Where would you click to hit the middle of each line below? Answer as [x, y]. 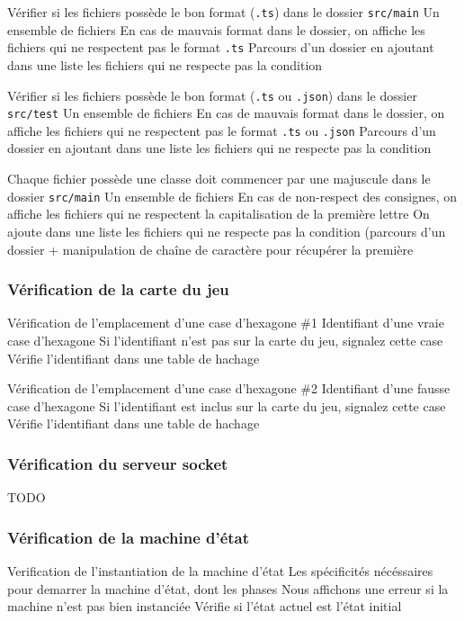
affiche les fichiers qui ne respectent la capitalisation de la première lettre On [219, 214]
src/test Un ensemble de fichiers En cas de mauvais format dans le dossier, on [226, 113]
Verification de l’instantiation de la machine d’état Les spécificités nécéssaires [220, 570]
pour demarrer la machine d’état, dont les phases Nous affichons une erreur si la [228, 588]
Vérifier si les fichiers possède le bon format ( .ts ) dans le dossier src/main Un [223, 12]
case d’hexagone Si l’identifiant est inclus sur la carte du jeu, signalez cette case [227, 405]
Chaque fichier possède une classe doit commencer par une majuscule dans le [219, 179]
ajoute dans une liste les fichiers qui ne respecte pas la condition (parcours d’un [227, 231]
